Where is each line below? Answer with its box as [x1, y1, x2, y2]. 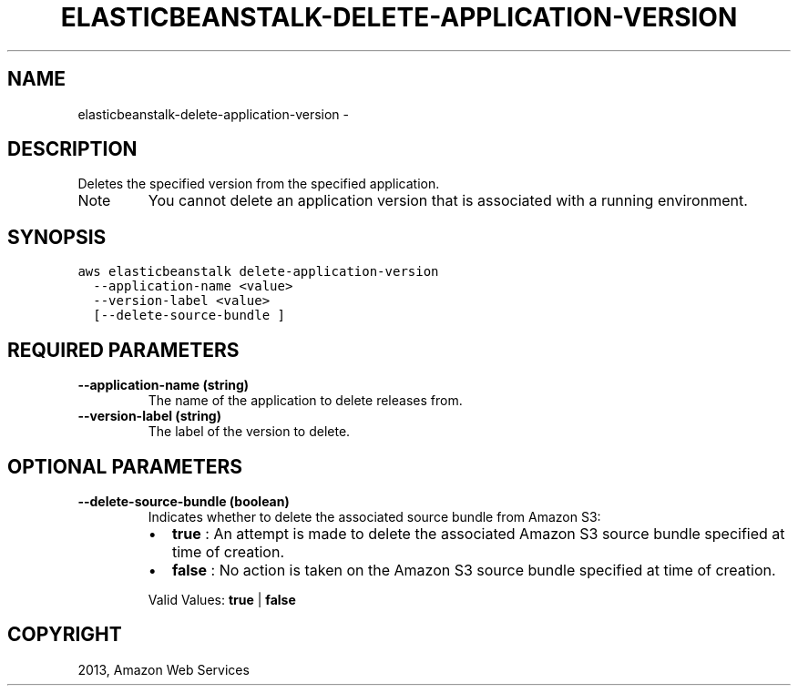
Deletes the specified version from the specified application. [77, 176, 440, 192]
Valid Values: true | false [148, 591, 296, 607]
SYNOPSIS [7, 225, 107, 249]
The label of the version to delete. [148, 423, 351, 440]
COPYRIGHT [7, 623, 122, 647]
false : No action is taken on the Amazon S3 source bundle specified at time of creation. [171, 560, 776, 579]
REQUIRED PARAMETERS [7, 338, 240, 362]
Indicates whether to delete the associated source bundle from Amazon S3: [148, 508, 601, 525]
